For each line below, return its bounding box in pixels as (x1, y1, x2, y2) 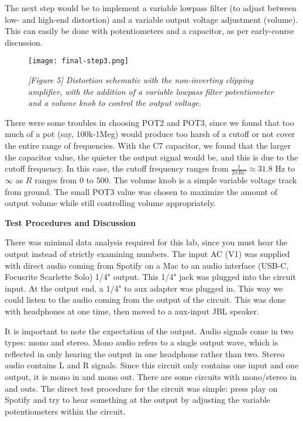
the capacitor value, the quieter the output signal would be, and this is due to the (5, 150, 298, 163)
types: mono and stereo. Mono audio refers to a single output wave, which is (5, 336, 278, 348)
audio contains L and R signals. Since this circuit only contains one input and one (5, 359, 299, 371)
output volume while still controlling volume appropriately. (5, 197, 216, 209)
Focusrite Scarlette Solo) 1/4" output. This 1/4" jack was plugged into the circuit (5, 271, 296, 283)
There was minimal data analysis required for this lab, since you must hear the (5, 236, 288, 248)
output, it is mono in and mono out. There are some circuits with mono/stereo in (5, 370, 297, 382)
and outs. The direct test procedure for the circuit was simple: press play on (5, 382, 278, 394)
